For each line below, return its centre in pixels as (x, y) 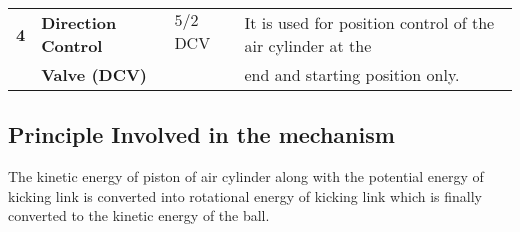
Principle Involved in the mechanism (201, 134)
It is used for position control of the (369, 22)
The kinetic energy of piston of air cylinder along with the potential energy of (246, 176)
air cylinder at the (308, 45)
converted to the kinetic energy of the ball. (139, 215)
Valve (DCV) (94, 74)
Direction (79, 22)
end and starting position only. (352, 74)
